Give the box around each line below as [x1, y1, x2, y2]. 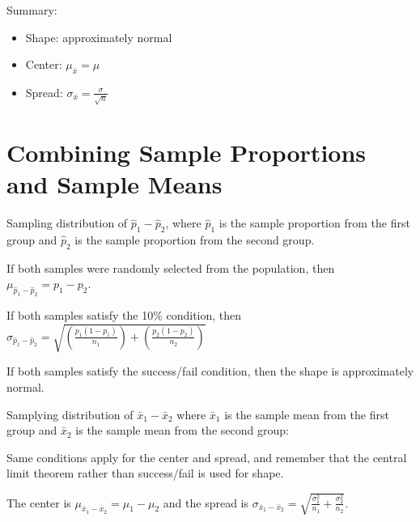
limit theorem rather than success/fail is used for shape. [6, 465, 284, 482]
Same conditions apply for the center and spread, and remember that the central [6, 448, 407, 465]
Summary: [6, 2, 57, 18]
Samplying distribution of [6, 405, 134, 422]
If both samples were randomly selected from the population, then [6, 259, 335, 276]
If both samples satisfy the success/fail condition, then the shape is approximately [6, 363, 414, 380]
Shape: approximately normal [25, 28, 172, 45]
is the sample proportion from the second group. [74, 231, 315, 248]
